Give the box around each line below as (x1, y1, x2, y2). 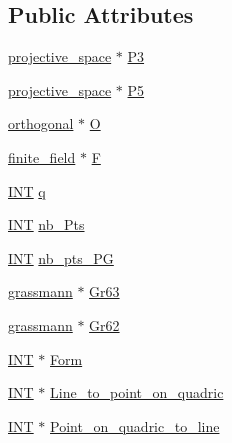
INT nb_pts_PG (8, 247, 114, 268)
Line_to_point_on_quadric (50, 382, 224, 403)
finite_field (8, 146, 76, 167)
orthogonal (8, 113, 74, 134)
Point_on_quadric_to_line (50, 415, 220, 436)
